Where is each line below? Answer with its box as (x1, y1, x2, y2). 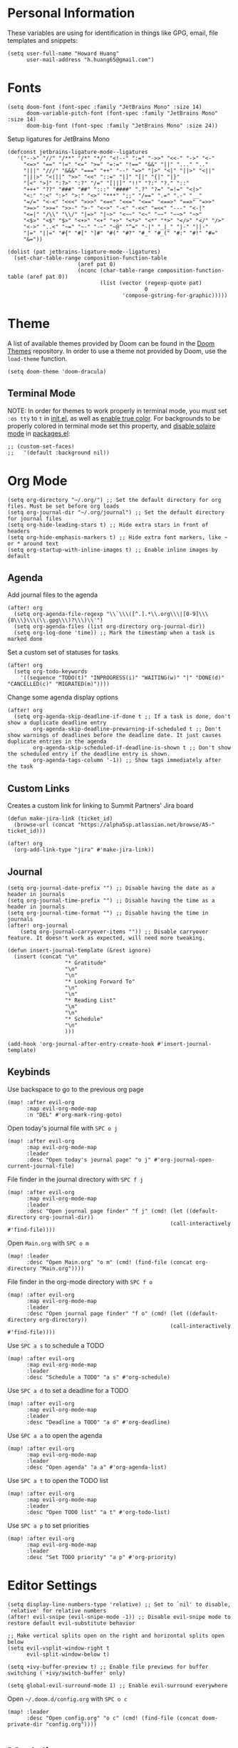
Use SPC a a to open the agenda (7, 1431, 103, 1439)
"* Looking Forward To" (64, 978, 135, 985)
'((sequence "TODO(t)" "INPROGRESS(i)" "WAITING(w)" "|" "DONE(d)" (20, 674, 224, 682)
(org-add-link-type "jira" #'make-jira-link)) (14, 846, 155, 853)
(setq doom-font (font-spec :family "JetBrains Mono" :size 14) (7, 103, 202, 110)
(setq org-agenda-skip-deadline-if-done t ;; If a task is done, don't (14, 713, 232, 721)
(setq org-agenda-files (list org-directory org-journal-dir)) (14, 623, 205, 630)
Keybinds (7, 1066, 51, 1078)
